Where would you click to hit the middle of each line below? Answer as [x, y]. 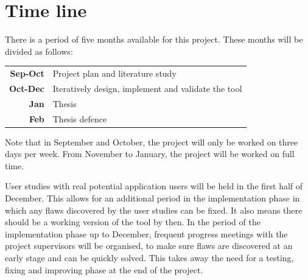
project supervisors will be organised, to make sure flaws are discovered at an [149, 246]
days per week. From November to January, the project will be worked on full [150, 154]
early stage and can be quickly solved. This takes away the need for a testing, [149, 258]
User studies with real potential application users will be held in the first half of [154, 186]
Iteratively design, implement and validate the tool [147, 88]
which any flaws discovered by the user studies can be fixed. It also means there [154, 210]
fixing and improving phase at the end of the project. [104, 269]
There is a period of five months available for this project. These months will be [154, 39]
